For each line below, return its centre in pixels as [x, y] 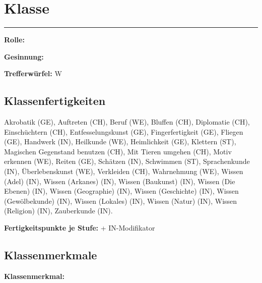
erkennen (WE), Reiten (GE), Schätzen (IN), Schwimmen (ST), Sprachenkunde [127, 161]
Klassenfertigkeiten [55, 101]
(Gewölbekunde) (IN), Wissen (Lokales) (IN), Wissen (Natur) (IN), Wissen [121, 201]
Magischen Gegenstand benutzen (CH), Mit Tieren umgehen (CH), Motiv [118, 151]
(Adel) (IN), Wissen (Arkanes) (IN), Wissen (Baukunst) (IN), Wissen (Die [120, 181]
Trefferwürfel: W [33, 73]
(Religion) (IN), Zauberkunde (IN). [58, 211]
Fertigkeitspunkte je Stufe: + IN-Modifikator [80, 228]
